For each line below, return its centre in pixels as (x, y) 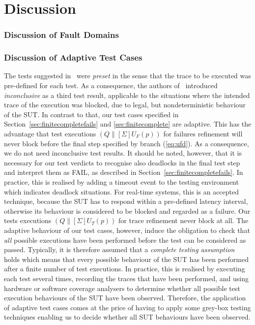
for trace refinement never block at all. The (184, 220)
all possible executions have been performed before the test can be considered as (125, 240)
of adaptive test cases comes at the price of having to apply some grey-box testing (127, 307)
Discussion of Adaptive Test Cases (73, 57)
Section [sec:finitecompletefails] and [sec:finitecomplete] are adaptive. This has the (128, 124)
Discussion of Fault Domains (61, 35)
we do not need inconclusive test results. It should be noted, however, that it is (123, 153)
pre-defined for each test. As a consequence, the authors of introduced (111, 85)
